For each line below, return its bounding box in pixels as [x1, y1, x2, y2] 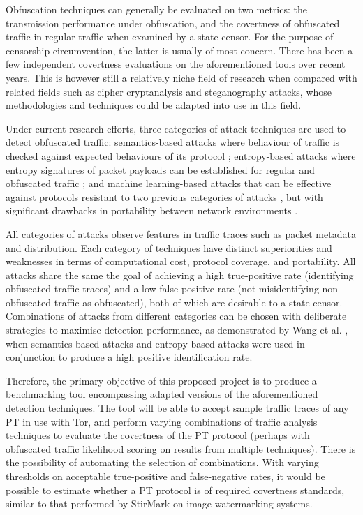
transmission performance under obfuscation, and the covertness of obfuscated [6, 15, 340, 30]
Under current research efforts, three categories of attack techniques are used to [6, 121, 346, 135]
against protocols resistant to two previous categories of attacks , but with [6, 189, 323, 204]
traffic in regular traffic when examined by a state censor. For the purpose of [6, 29, 334, 44]
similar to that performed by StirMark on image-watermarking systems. [6, 496, 313, 511]
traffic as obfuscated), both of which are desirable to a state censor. [54, 294, 343, 309]
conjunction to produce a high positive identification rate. [6, 350, 253, 364]
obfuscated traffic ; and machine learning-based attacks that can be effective [6, 176, 332, 191]
